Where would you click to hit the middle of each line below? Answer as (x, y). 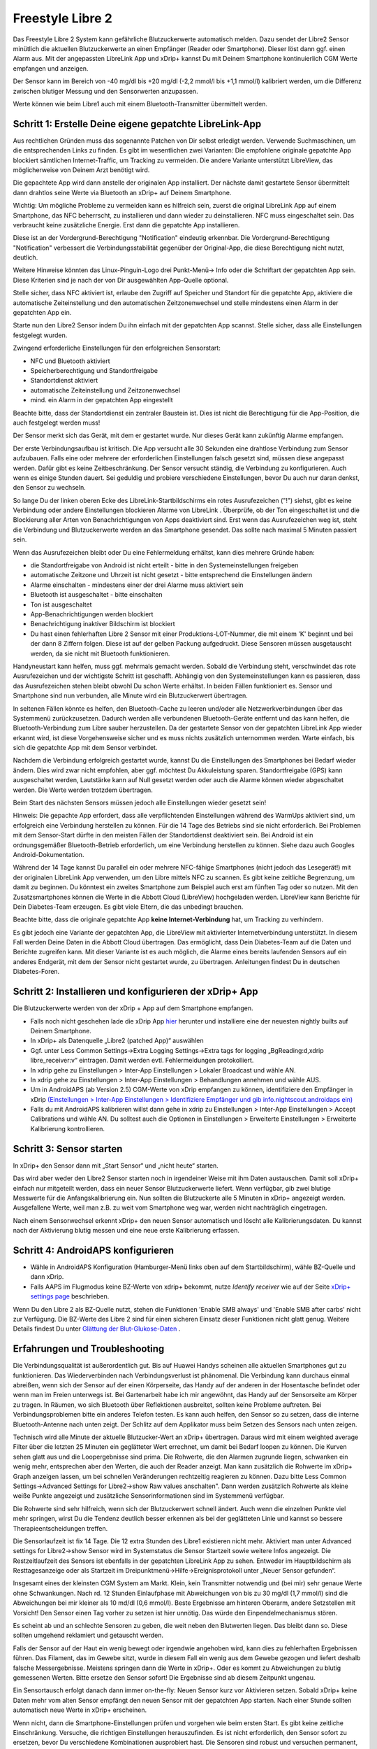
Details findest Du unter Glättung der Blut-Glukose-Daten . (97, 1329)
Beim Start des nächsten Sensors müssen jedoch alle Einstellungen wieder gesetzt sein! (140, 803)
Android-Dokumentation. (49, 854)
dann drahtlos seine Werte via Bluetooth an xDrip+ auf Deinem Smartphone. (122, 192)
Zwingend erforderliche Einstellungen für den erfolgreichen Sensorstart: (117, 348)
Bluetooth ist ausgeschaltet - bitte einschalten (97, 595)
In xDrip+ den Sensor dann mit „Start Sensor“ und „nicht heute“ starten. (116, 1166)
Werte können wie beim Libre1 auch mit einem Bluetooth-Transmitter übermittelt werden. (140, 104)
